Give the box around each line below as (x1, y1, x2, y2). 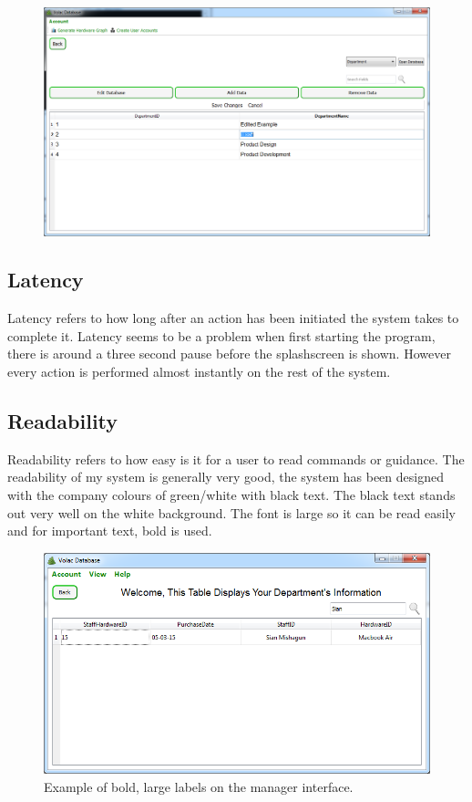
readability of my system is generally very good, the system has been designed (7, 467, 444, 486)
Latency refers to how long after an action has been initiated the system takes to (7, 308, 459, 328)
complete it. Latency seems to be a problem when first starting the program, (7, 326, 436, 345)
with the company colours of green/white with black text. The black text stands (7, 485, 456, 505)
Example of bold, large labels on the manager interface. (44, 776, 354, 796)
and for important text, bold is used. (7, 521, 212, 540)
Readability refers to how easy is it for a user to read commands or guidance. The (7, 449, 465, 468)
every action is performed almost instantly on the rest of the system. (7, 362, 391, 381)
